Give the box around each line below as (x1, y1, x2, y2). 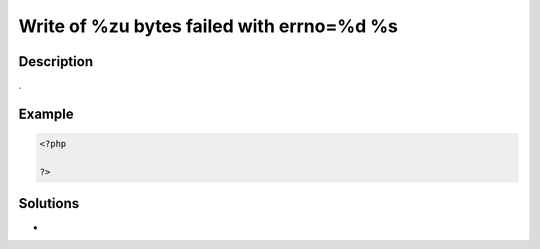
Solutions (18, 195, 80, 212)
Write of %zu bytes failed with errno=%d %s (18, 15, 399, 37)
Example (18, 105, 74, 122)
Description (18, 53, 94, 70)
